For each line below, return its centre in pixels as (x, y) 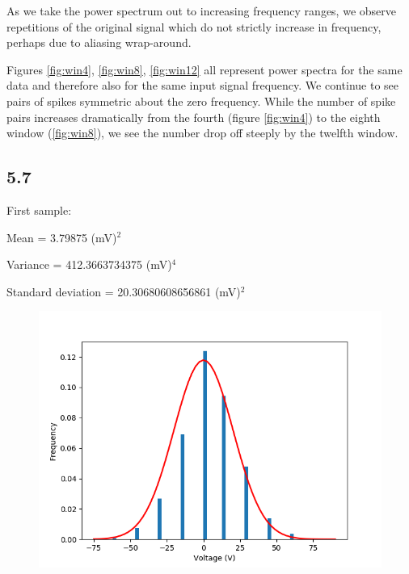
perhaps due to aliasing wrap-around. (99, 42)
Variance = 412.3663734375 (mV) (89, 264)
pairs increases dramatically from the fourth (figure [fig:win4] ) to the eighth (194, 117)
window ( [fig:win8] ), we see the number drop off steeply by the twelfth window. (202, 133)
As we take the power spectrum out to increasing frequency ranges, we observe (201, 10)
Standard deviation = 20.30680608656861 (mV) (124, 291)
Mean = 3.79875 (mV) (62, 237)
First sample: (39, 209)
